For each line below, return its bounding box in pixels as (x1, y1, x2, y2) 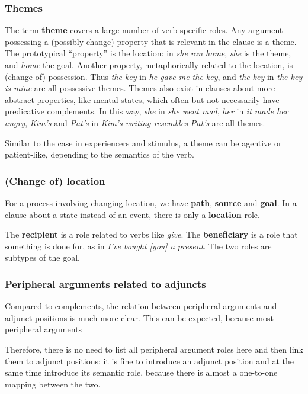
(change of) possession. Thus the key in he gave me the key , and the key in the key (5, 70, 303, 82)
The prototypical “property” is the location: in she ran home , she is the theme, (5, 47, 291, 59)
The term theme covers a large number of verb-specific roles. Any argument (5, 24, 283, 36)
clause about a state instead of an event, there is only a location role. (5, 208, 260, 220)
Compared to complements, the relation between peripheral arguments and (5, 300, 277, 312)
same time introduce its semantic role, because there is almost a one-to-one (5, 366, 278, 379)
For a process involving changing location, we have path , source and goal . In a (5, 196, 297, 209)
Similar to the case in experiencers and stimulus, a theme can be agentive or (5, 136, 282, 149)
